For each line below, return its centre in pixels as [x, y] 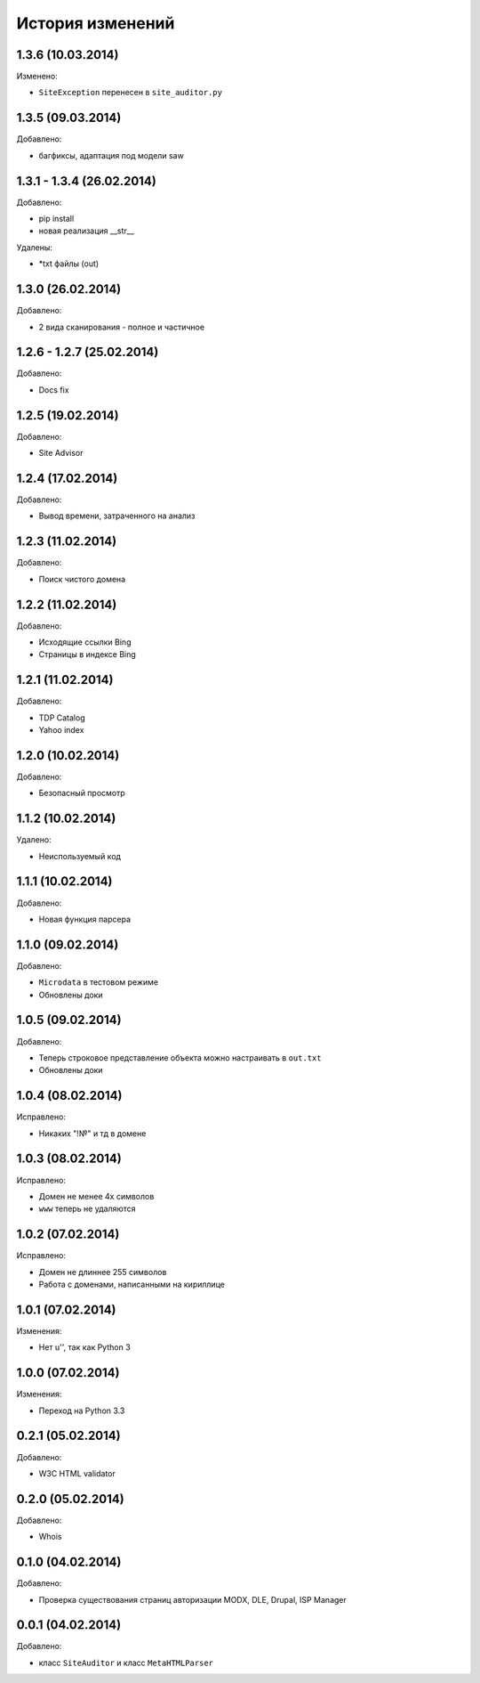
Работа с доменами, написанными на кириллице [132, 1285]
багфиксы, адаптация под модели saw [111, 155]
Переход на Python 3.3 [82, 1411]
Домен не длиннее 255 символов [103, 1272]
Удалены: [35, 247]
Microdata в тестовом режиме [99, 982]
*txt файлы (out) [69, 264]
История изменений [96, 23]
